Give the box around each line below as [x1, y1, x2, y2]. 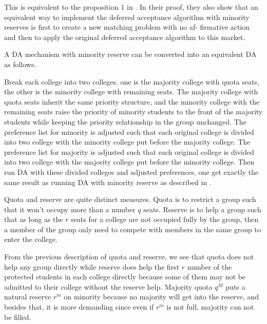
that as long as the [4, 214, 63, 225]
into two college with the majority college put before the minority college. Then [4, 156, 255, 167]
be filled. [4, 311, 31, 322]
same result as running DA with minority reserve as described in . [4, 176, 212, 187]
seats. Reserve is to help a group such [143, 204, 261, 214]
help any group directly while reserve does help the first [4, 261, 180, 272]
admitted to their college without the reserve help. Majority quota [4, 281, 213, 292]
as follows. [4, 58, 36, 69]
